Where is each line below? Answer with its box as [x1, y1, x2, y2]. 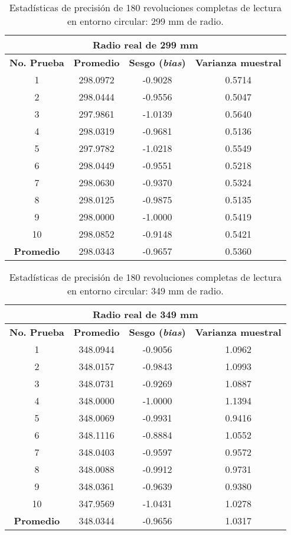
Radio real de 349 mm [92, 307, 198, 321]
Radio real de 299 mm [92, 38, 198, 51]
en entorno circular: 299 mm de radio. [67, 14, 224, 28]
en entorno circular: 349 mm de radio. [67, 284, 224, 297]
